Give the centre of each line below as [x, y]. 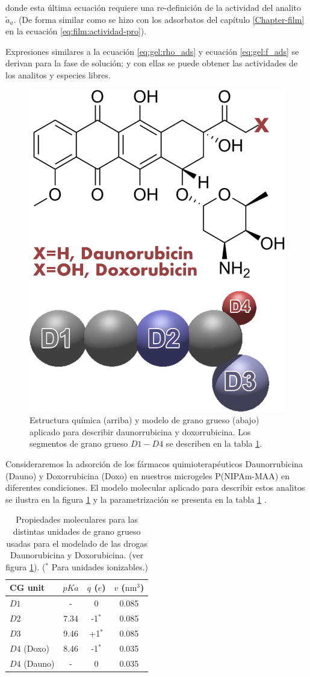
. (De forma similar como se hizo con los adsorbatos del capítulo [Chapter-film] [159, 19]
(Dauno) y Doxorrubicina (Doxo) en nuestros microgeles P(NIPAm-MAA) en [147, 475]
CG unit [27, 587]
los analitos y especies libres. [58, 74]
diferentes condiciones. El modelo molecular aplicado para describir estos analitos [155, 487]
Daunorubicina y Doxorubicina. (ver [77, 555]
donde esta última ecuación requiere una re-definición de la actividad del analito [153, 7]
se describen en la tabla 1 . [214, 443]
